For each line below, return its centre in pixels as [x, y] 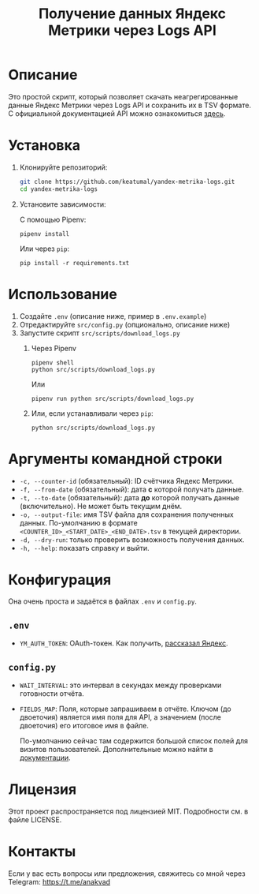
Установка [44, 146]
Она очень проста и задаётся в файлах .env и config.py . [102, 601]
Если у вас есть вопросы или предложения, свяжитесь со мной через [127, 873]
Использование [63, 294]
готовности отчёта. [52, 694]
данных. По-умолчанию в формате [78, 522]
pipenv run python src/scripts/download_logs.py [113, 398]
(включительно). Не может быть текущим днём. [101, 506]
